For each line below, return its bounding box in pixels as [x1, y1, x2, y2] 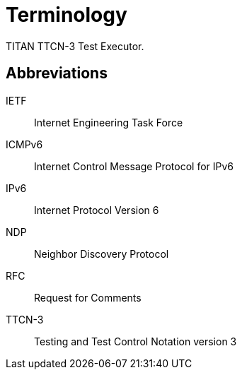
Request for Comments [34, 291, 142, 304]
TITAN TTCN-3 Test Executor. [6, 40, 144, 52]
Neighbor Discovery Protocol [34, 247, 169, 260]
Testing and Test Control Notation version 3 [34, 335, 237, 347]
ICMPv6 [6, 138, 43, 150]
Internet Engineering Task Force [34, 116, 183, 129]
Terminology [6, 3, 127, 27]
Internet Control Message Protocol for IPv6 [34, 160, 234, 172]
